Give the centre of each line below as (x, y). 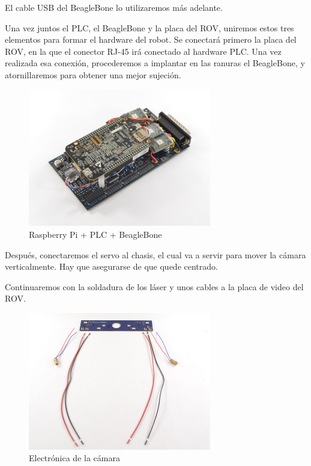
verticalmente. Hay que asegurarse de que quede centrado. (111, 266)
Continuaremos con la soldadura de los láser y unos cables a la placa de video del (154, 286)
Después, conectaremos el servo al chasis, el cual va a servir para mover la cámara (155, 254)
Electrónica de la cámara (74, 458)
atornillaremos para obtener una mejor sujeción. (93, 74)
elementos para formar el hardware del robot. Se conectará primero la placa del (151, 39)
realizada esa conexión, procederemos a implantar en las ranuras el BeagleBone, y (155, 63)
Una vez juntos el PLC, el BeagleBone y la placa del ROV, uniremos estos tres (149, 27)
